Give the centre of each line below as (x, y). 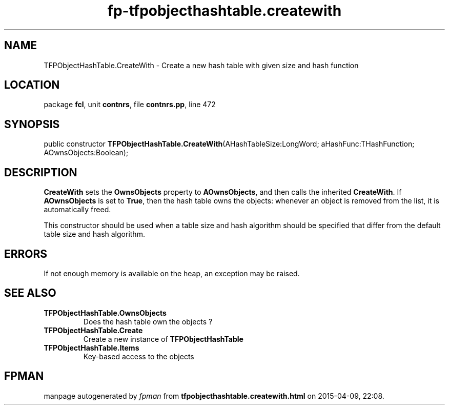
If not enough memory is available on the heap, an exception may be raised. (172, 273)
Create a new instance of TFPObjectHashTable (163, 339)
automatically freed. (77, 210)
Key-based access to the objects (139, 356)
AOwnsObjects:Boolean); (86, 153)
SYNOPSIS (32, 124)
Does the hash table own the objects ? (148, 321)
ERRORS (26, 254)
